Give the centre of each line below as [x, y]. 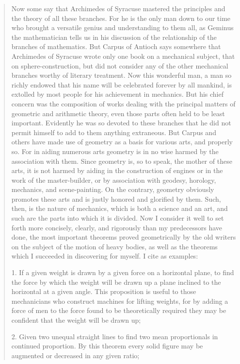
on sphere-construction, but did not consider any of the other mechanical [120, 65]
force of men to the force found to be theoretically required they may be [119, 310]
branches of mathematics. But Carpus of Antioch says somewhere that [116, 46]
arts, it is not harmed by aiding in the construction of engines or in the [117, 170]
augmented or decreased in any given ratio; [75, 355]
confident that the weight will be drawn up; [76, 320]
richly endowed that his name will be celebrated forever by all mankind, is [121, 84]
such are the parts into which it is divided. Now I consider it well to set [118, 218]
